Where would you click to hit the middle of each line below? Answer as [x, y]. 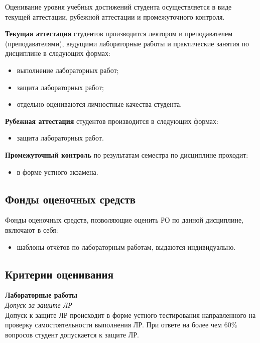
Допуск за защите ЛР [39, 304]
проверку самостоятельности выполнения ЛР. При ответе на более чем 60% [121, 325]
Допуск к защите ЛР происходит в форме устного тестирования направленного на [131, 315]
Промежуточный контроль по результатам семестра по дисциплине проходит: [127, 154]
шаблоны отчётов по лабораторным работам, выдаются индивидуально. [126, 247]
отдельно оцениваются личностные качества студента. [99, 104]
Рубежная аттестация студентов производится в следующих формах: [112, 121]
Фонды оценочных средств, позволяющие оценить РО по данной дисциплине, [124, 220]
